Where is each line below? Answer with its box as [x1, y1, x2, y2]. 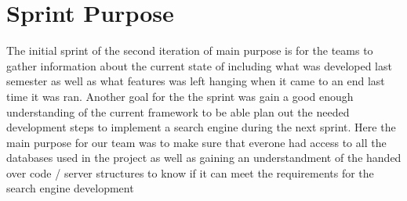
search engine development [6, 180, 134, 196]
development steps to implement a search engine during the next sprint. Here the [6, 119, 396, 135]
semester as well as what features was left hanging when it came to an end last [6, 73, 385, 89]
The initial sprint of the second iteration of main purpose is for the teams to [6, 42, 373, 59]
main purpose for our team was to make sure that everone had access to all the [6, 134, 387, 150]
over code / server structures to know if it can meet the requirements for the [6, 164, 374, 181]
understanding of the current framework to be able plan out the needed [6, 103, 350, 120]
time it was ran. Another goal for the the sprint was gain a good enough [6, 88, 354, 104]
